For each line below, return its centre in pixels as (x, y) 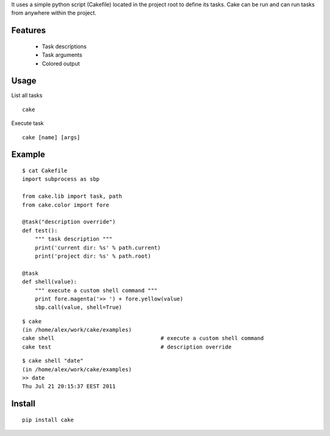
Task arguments (62, 55)
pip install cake (48, 420)
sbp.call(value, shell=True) (78, 307)
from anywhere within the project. (54, 13)
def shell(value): (50, 282)
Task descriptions (64, 46)
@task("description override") (69, 222)
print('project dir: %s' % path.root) (93, 256)
